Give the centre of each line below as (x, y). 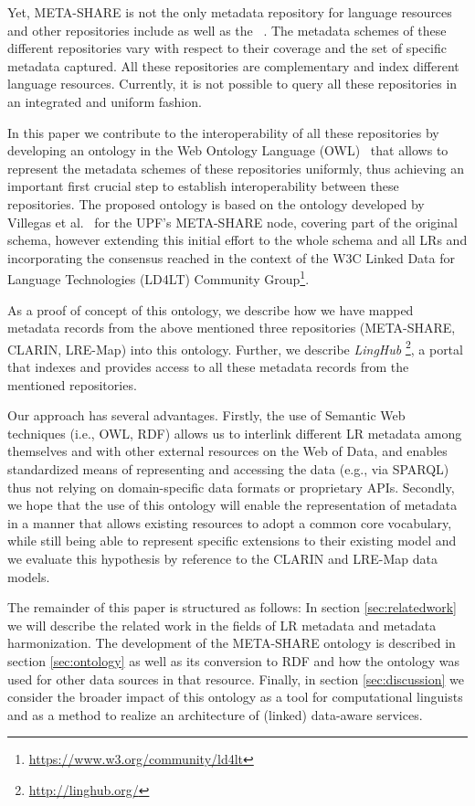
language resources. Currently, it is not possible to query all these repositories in (232, 84)
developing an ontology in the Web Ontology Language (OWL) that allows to (228, 150)
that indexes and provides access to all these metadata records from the (208, 366)
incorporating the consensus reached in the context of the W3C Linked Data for (231, 257)
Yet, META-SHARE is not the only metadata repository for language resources (230, 12)
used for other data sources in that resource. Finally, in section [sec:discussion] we (236, 679)
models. (29, 576)
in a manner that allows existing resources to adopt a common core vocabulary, (230, 522)
